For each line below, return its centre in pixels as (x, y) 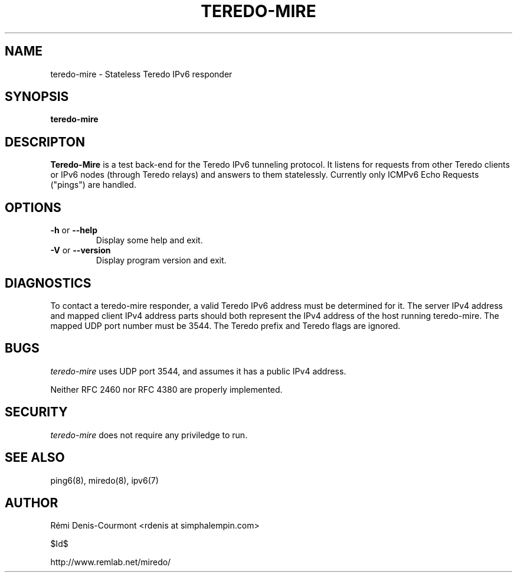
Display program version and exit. (161, 260)
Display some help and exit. (149, 240)
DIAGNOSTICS (48, 283)
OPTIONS (33, 207)
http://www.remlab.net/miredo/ (111, 562)
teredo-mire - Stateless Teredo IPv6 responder (141, 74)
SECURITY (36, 412)
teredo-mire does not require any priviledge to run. (149, 435)
